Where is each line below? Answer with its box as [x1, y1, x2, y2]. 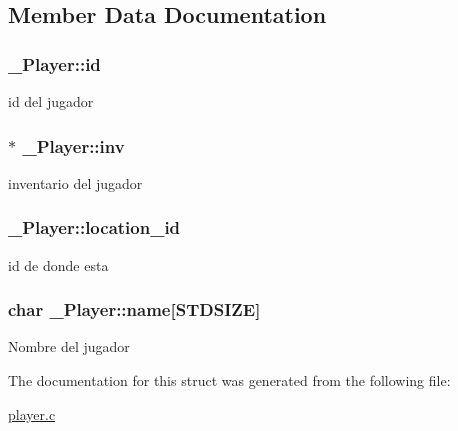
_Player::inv [22, 133, 125, 158]
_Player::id [8, 51, 101, 76]
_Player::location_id [8, 215, 181, 240]
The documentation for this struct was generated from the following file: [8, 370, 451, 391]
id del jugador [8, 91, 94, 111]
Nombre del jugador [8, 336, 130, 357]
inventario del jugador [8, 172, 143, 193]
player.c [8, 403, 56, 424]
